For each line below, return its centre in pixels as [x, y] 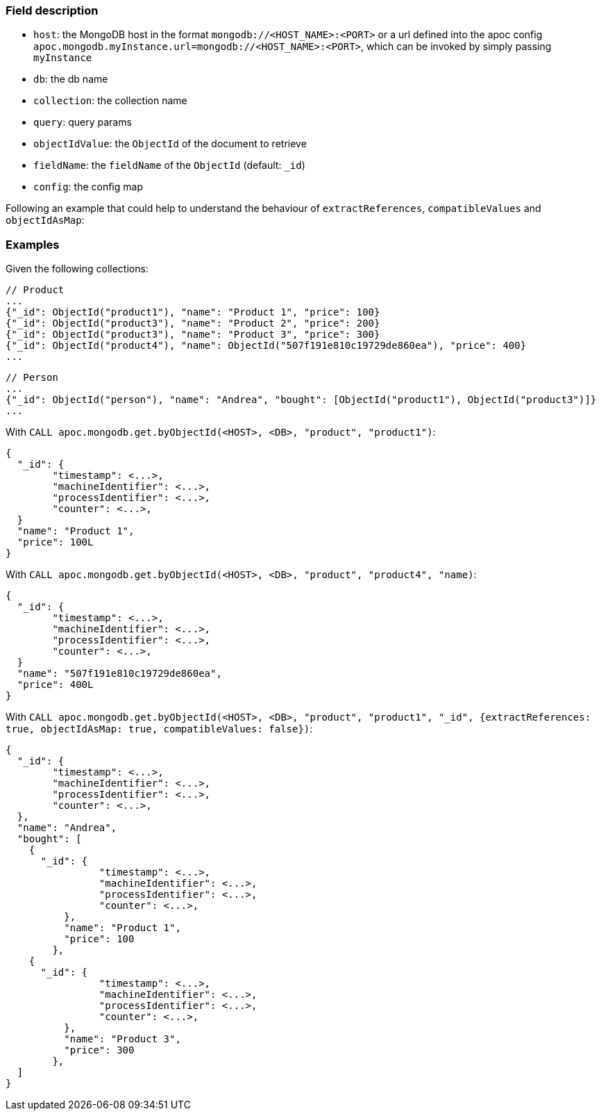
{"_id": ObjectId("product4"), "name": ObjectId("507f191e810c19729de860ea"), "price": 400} [266, 346]
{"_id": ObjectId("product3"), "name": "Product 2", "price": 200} [193, 323]
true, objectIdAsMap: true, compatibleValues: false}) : [159, 729]
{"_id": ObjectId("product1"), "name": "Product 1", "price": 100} [193, 312]
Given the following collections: [77, 269]
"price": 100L [55, 542]
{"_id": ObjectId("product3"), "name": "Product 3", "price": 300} [193, 335]
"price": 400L [55, 685]
